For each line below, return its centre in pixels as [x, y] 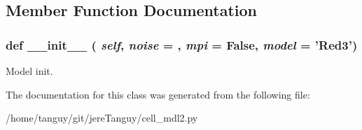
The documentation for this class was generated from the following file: [158, 94]
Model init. [29, 71]
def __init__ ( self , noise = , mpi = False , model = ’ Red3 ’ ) [182, 44]
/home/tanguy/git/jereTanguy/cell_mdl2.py [102, 118]
